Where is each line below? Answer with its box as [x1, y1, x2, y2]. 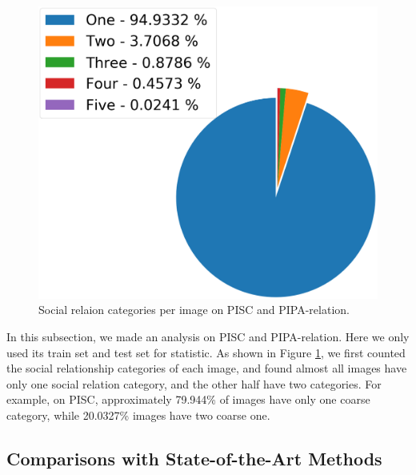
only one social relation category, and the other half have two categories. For [6, 375, 382, 392]
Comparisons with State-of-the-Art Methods [6, 445, 382, 470]
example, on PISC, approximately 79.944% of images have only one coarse [6, 391, 370, 408]
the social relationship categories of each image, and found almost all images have [6, 360, 407, 376]
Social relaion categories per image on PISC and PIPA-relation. [38, 301, 350, 318]
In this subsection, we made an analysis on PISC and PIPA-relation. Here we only [6, 328, 410, 344]
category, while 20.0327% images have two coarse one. [6, 406, 270, 423]
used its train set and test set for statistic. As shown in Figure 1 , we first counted [6, 344, 406, 360]
